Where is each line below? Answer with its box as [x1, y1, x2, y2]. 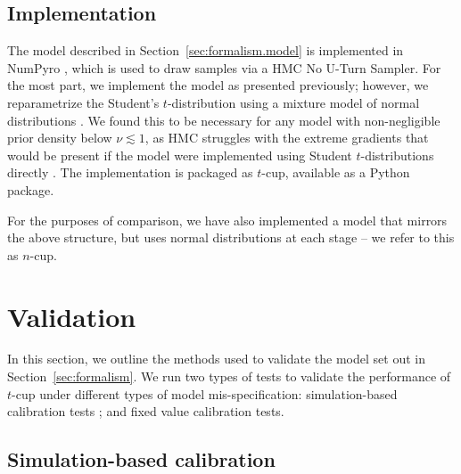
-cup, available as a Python [261, 163, 410, 182]
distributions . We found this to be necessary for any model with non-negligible [7, 110, 440, 129]
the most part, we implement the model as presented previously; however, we [7, 76, 429, 94]
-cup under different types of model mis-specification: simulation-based [12, 384, 398, 403]
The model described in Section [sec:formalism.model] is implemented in [7, 41, 404, 60]
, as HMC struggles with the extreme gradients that [144, 128, 429, 147]
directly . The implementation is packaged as [7, 163, 253, 182]
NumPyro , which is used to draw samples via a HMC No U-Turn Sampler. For [7, 58, 441, 77]
